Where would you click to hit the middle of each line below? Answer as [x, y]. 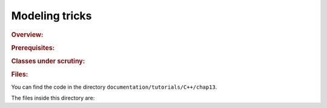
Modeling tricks [51, 16]
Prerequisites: [33, 48]
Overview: [27, 34]
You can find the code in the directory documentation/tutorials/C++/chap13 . [114, 87]
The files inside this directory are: [53, 98]
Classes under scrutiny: [48, 62]
